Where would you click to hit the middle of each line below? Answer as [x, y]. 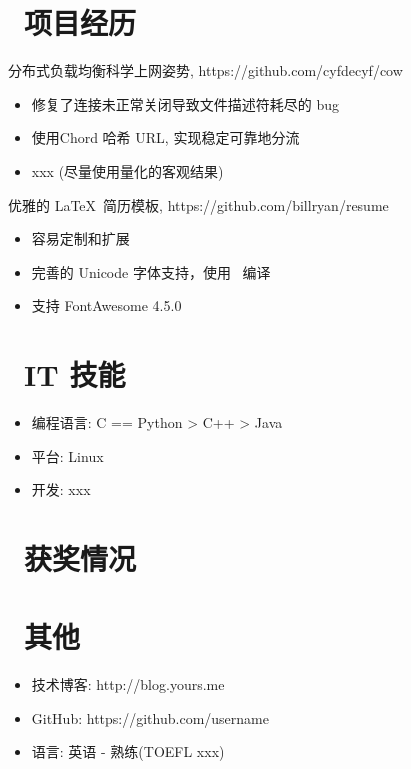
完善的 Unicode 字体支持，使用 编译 [151, 271]
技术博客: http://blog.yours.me [128, 684]
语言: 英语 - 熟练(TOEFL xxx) [128, 751]
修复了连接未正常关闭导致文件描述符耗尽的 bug [185, 103]
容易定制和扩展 [80, 238]
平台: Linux [67, 455]
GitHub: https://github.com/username [150, 717]
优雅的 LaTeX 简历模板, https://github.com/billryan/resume [198, 204]
